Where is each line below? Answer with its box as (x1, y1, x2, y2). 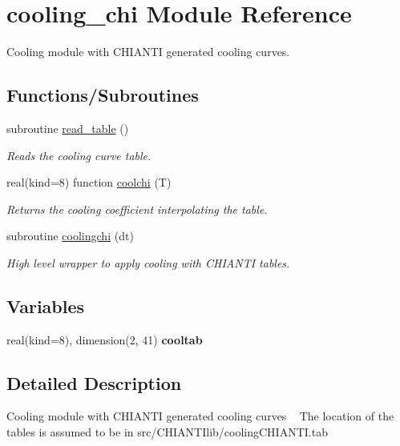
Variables (6, 293, 85, 318)
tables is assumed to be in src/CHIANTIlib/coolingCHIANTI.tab (6, 424, 328, 440)
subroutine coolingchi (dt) (6, 227, 134, 244)
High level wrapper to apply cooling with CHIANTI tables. (6, 254, 290, 271)
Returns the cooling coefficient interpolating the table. (6, 200, 268, 217)
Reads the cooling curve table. (6, 147, 152, 163)
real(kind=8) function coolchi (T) (6, 174, 172, 191)
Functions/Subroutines (6, 82, 199, 107)
